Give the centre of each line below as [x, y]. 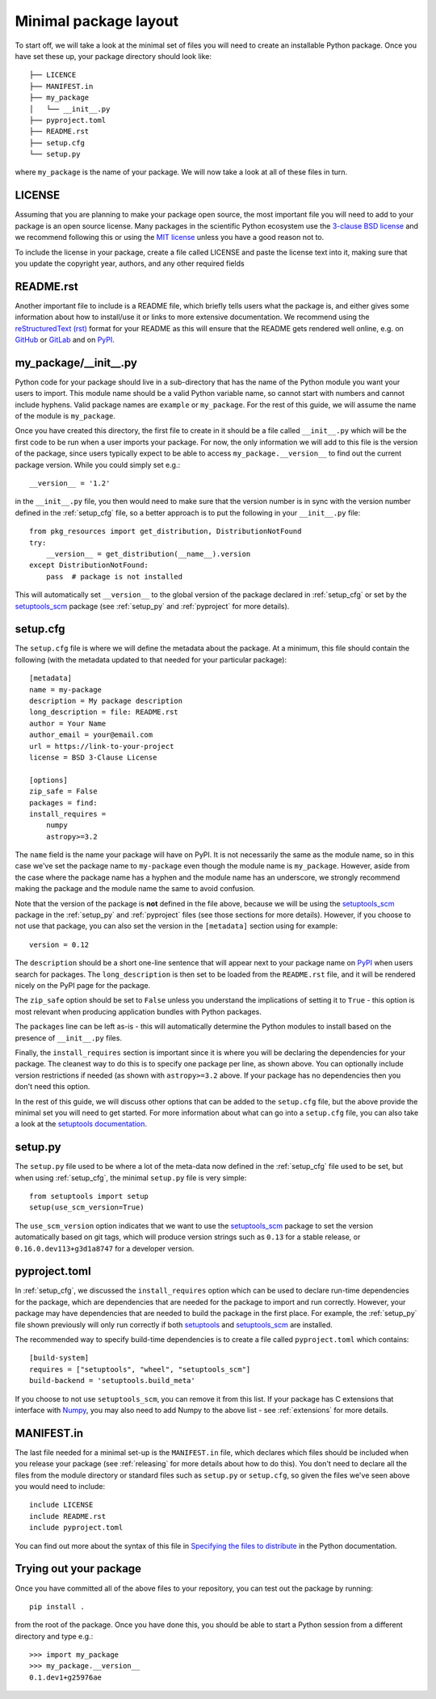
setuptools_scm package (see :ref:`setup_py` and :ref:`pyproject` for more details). [152, 606]
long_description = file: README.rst [104, 712]
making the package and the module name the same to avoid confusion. [135, 889]
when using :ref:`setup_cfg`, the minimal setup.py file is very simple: [131, 1178]
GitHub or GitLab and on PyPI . [65, 340]
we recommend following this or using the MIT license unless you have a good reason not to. [170, 238]
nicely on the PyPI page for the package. [83, 985]
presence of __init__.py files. [69, 1037]
